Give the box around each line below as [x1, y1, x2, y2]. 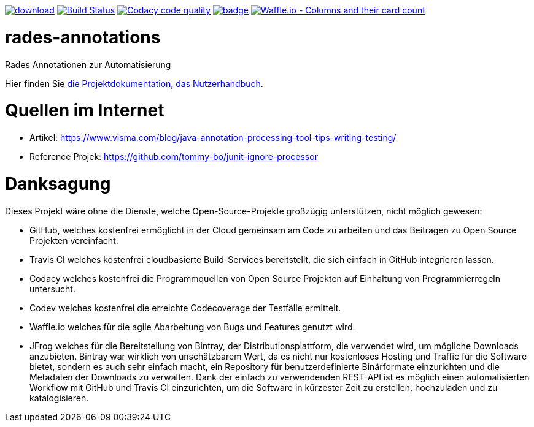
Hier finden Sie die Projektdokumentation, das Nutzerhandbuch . [5, 78, 263, 89]
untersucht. [29, 283, 75, 294]
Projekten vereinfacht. [29, 235, 118, 246]
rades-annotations [5, 26, 161, 48]
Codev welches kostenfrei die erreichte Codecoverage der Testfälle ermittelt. [29, 302, 341, 313]
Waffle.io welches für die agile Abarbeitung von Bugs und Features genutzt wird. [29, 321, 355, 332]
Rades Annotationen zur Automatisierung [5, 59, 171, 70]
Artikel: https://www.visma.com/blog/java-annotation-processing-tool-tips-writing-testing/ [29, 132, 397, 143]
